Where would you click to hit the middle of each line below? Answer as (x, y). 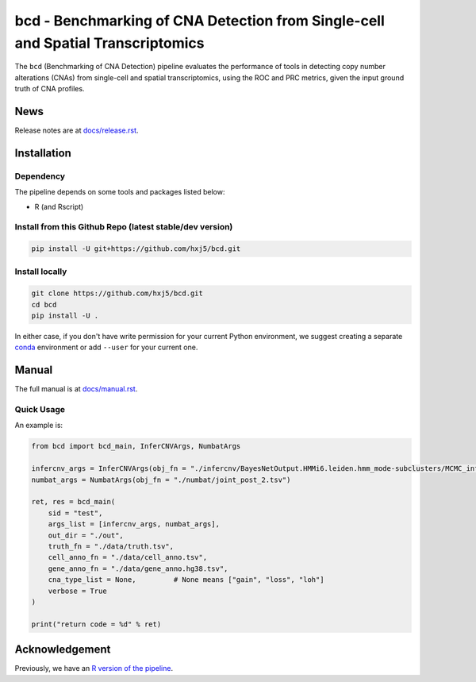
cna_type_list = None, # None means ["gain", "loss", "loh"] (186, 580)
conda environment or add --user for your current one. (106, 347)
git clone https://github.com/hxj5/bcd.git (117, 293)
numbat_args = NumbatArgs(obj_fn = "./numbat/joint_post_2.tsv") (161, 480)
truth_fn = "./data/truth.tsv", (111, 546)
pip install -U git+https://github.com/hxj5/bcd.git (136, 249)
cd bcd (44, 304)
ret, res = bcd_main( (73, 502)
